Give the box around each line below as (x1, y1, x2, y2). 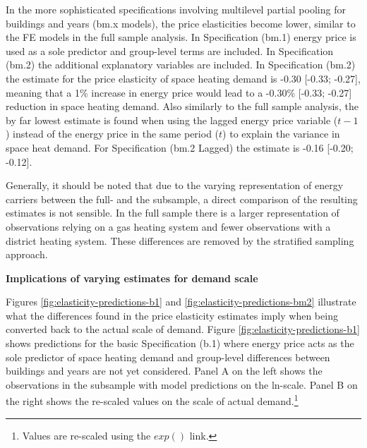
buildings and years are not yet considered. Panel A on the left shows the (6, 363, 323, 378)
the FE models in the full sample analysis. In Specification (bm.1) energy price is (6, 30, 356, 44)
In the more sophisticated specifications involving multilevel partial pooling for (6, 2, 346, 16)
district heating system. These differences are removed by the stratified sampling (6, 233, 354, 248)
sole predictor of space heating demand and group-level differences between (6, 349, 330, 364)
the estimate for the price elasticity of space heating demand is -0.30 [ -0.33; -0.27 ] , (6, 71, 361, 85)
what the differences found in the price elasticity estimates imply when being (6, 308, 338, 322)
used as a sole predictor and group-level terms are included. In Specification (6, 43, 334, 58)
